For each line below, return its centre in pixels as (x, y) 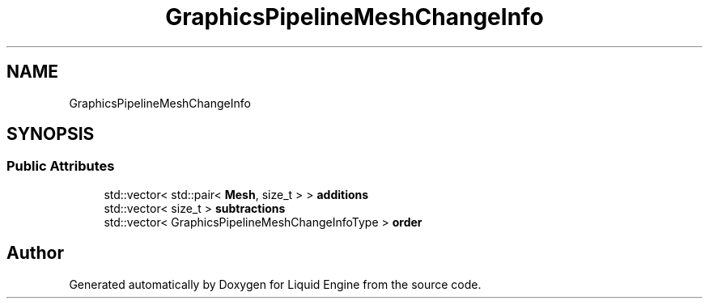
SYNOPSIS (51, 134)
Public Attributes (61, 166)
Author (35, 253)
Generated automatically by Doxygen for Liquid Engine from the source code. (275, 284)
